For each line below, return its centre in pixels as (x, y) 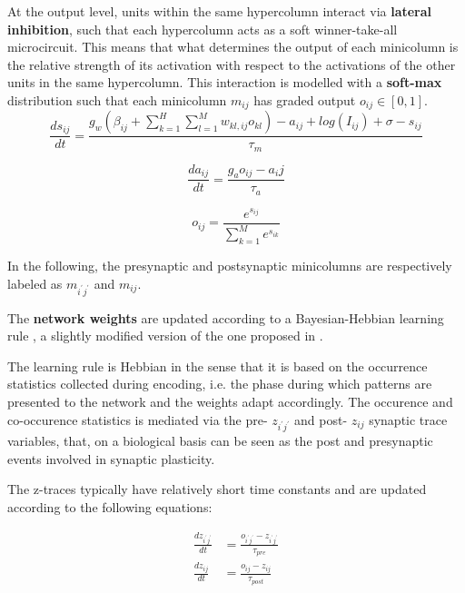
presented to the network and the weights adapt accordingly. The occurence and (230, 401)
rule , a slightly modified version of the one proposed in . (165, 336)
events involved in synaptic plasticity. (111, 458)
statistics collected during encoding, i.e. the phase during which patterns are (220, 384)
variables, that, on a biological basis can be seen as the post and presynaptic (220, 441)
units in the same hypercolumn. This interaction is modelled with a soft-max (225, 82)
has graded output (305, 99)
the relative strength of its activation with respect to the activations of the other (232, 64)
